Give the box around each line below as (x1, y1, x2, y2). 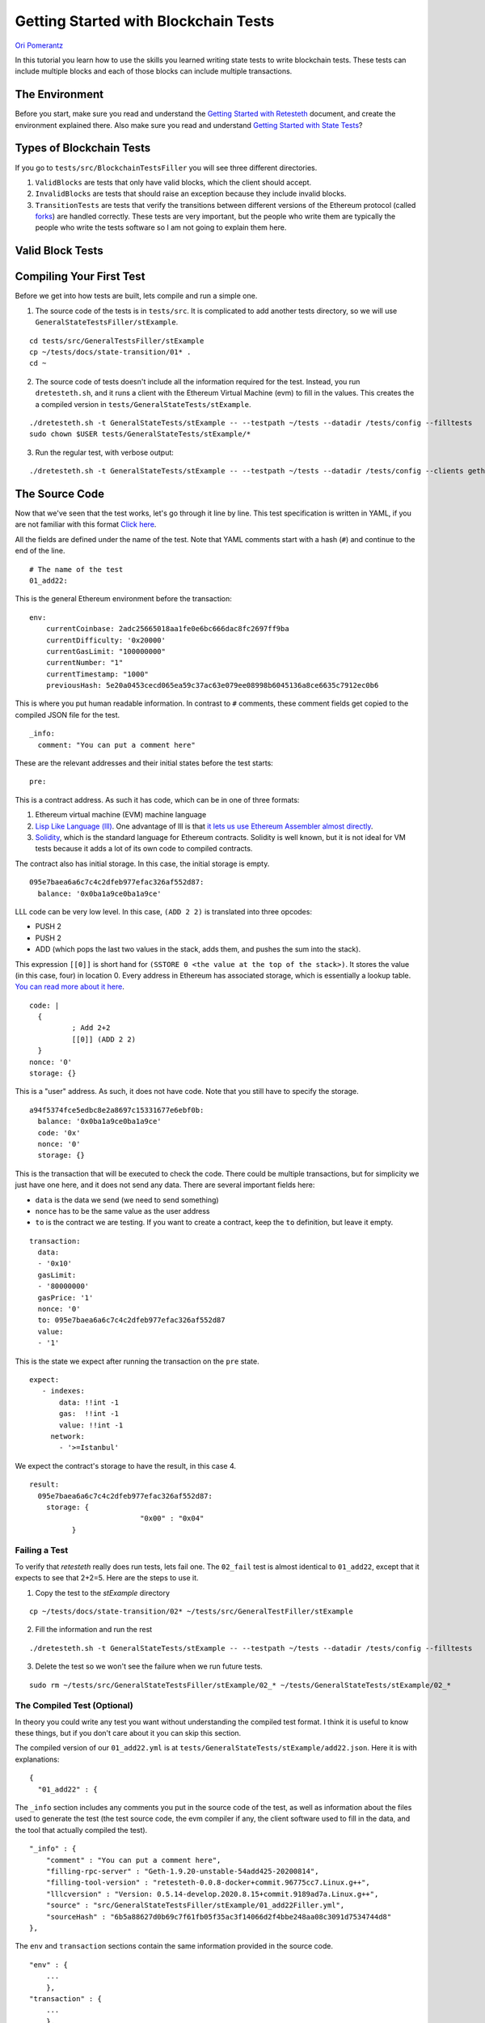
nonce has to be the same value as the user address (35, 1206, 210, 1215)
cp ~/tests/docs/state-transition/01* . (29, 347, 192, 356)
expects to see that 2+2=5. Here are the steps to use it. (15, 1573, 199, 1583)
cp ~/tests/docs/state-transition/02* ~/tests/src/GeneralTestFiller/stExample (29, 1607, 353, 1616)
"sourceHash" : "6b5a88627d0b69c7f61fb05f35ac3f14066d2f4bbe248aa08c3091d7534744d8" (45, 1912, 392, 1921)
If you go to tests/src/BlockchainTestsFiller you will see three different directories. (15, 163, 318, 172)
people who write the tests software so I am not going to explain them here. (35, 223, 287, 232)
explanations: (15, 1754, 60, 1764)
